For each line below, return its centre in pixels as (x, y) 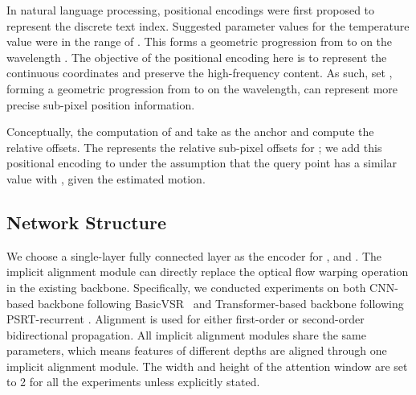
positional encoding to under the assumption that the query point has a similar (202, 163)
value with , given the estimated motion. (106, 178)
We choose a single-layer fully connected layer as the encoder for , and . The (194, 255)
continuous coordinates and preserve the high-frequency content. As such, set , (200, 73)
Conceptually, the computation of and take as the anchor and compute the (190, 132)
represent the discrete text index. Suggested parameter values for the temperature (208, 25)
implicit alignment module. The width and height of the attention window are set (207, 366)
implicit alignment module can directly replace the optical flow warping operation (208, 272)
